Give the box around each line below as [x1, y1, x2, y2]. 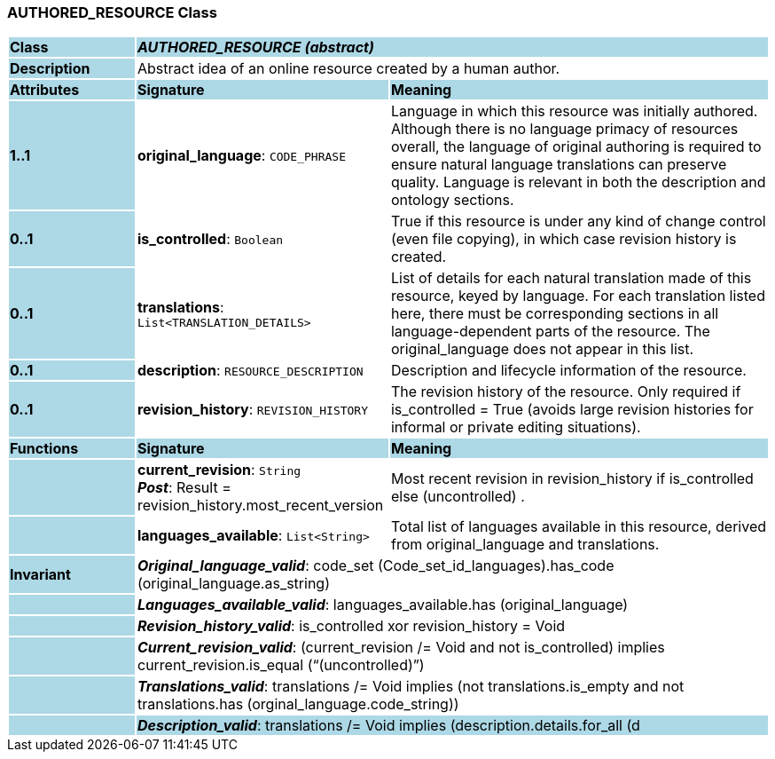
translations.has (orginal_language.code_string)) [137, 695, 459, 714]
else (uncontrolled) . [390, 487, 525, 506]
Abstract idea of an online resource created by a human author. [137, 59, 560, 78]
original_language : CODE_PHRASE [137, 146, 346, 165]
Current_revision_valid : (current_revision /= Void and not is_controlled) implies [137, 638, 665, 657]
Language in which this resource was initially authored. [390, 102, 758, 121]
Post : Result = [137, 478, 231, 497]
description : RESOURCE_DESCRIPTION [137, 361, 364, 380]
